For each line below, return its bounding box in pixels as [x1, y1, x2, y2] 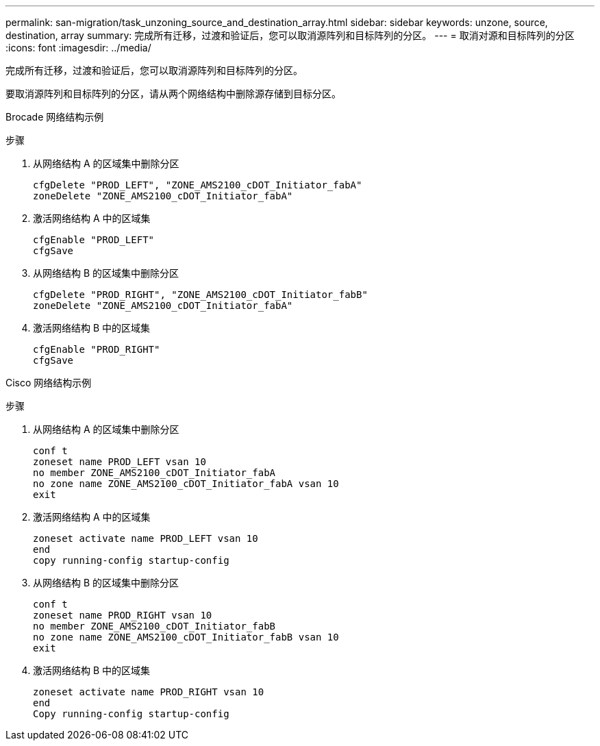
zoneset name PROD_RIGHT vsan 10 [33, 610, 212, 621]
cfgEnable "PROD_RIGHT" [33, 344, 160, 355]
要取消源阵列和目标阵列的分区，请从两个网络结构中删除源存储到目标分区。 [5, 88, 341, 99]
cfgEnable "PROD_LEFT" [33, 234, 155, 245]
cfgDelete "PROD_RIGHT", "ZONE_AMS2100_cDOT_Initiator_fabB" [33, 289, 368, 300]
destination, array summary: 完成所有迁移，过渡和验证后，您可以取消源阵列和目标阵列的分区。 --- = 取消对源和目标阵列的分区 [5, 29, 575, 41]
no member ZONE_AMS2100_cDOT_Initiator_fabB [33, 621, 276, 632]
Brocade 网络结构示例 [5, 111, 104, 123]
